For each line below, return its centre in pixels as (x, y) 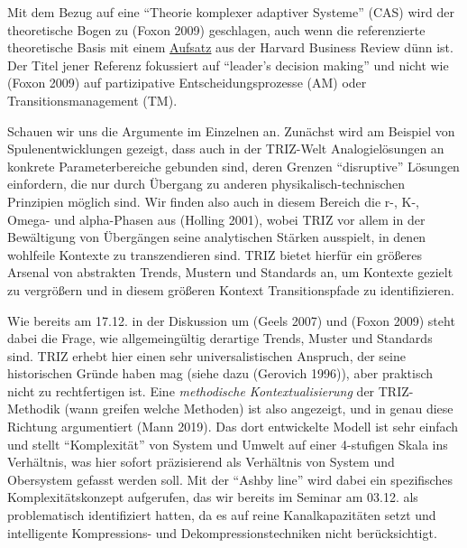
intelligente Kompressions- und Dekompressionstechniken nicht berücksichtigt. (222, 532)
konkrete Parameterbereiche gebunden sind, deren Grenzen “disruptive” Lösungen (233, 166)
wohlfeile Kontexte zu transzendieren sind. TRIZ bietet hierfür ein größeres (215, 254)
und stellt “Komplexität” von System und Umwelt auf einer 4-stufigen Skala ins (228, 444)
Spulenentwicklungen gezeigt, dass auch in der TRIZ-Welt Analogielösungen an (226, 149)
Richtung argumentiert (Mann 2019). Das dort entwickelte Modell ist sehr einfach (233, 427)
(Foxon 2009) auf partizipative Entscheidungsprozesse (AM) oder (187, 83)
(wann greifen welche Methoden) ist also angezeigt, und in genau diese (259, 409)
